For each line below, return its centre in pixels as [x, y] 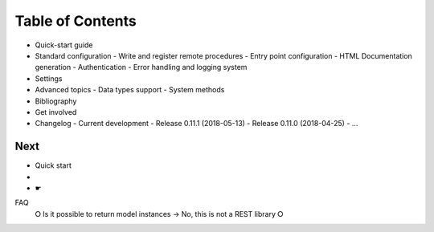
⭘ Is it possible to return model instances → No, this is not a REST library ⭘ [159, 214]
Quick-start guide [64, 45]
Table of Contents [76, 21]
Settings [49, 78]
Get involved [56, 112]
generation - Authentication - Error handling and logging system [141, 67]
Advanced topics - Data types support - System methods [130, 90]
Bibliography [56, 101]
